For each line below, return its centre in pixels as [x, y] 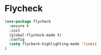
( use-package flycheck [28, 21]
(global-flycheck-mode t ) [36, 35]
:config [17, 39]
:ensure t [19, 26]
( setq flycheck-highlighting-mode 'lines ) [53, 44]
